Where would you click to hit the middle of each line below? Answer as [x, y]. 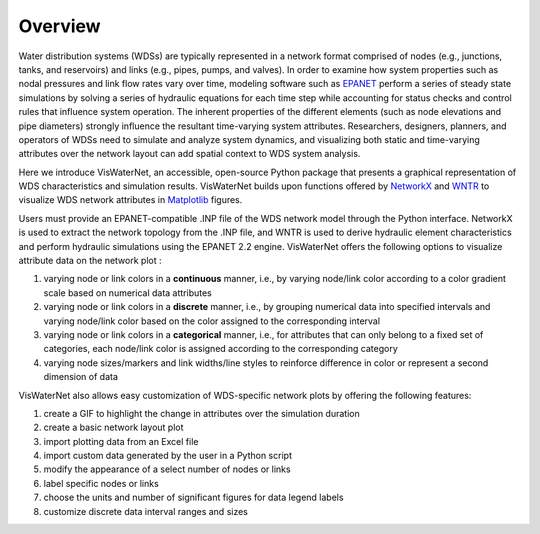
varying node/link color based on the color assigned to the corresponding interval [211, 321]
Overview [59, 26]
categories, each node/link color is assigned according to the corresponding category [221, 349]
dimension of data [81, 377]
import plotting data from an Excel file [121, 441]
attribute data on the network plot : [90, 261]
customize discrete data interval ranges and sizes [146, 511]
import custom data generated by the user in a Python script [167, 456]
